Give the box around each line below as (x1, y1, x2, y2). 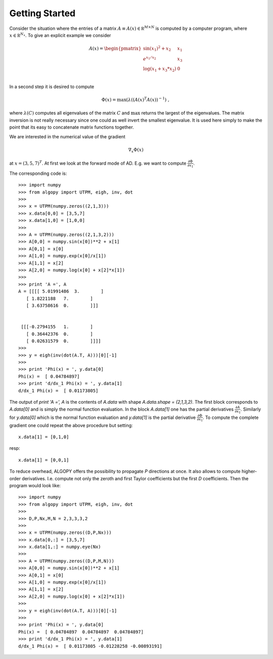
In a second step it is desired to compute (9, 84, 95, 90)
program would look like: (9, 482, 61, 488)
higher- (241, 469, 257, 475)
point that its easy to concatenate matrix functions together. (9, 124, 134, 130)
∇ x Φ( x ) (128, 147, 144, 154)
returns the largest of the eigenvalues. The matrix (141, 110, 245, 116)
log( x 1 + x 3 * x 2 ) (143, 66, 176, 73)
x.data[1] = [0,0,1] (18, 457, 69, 463)
